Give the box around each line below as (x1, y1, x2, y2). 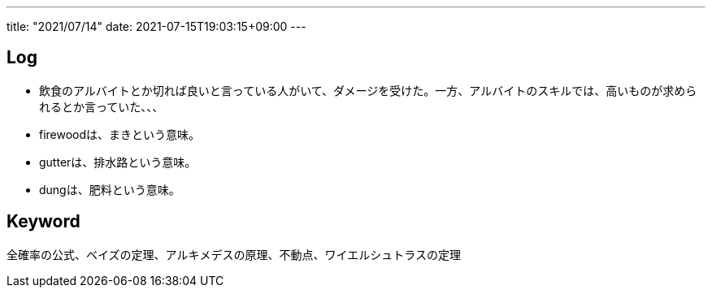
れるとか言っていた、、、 (39, 99, 164, 114)
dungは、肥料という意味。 (39, 182, 180, 197)
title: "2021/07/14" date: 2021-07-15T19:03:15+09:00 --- (7, 19, 306, 33)
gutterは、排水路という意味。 (39, 154, 197, 169)
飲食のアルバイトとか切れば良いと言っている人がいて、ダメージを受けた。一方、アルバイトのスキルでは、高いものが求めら (39, 83, 697, 97)
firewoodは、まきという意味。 (39, 127, 201, 141)
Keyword (7, 211, 80, 232)
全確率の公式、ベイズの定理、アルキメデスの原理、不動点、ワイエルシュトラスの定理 (7, 247, 462, 262)
